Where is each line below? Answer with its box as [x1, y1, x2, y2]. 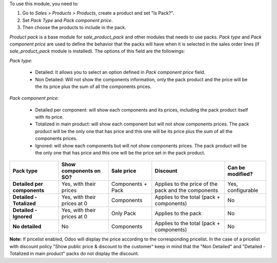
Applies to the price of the [154, 181, 218, 188]
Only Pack [111, 210, 136, 217]
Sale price [111, 167, 136, 174]
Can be [227, 164, 246, 171]
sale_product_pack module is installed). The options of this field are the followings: [9, 48, 185, 54]
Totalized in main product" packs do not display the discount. [9, 251, 140, 257]
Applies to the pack [154, 210, 202, 217]
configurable [227, 187, 259, 194]
